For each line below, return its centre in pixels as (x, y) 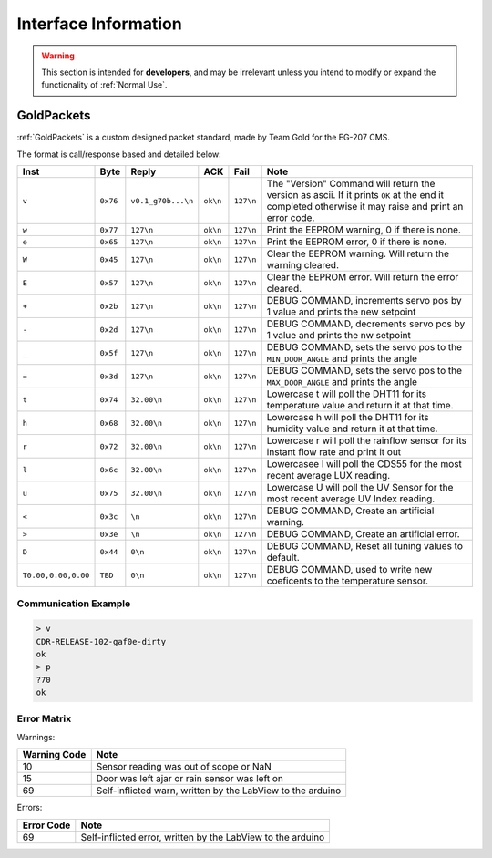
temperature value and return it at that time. (360, 406)
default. (283, 558)
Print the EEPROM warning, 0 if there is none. (364, 230)
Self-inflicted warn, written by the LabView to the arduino (219, 791)
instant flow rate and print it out (334, 452)
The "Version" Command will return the (351, 184)
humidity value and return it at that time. (352, 429)
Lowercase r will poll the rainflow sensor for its (367, 440)
